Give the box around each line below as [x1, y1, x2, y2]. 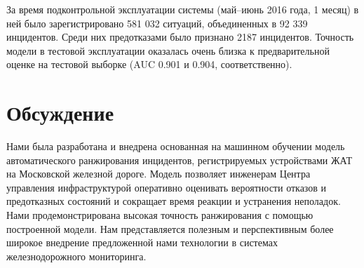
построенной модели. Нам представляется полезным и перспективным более [6, 221, 334, 236]
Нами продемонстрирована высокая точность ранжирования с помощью [6, 208, 314, 222]
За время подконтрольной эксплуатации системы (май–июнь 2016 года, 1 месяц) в [6, 2, 359, 16]
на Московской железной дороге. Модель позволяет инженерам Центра [6, 166, 311, 181]
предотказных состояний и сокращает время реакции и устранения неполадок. [6, 194, 341, 208]
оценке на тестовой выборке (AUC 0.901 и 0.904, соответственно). [6, 57, 292, 72]
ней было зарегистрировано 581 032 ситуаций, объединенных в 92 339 [6, 15, 308, 30]
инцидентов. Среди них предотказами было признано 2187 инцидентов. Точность [6, 29, 354, 44]
